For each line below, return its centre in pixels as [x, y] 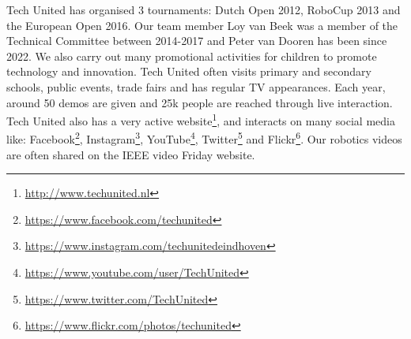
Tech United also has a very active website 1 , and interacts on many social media [201, 119]
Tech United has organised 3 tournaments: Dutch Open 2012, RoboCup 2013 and [204, 9]
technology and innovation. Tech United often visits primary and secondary [189, 71]
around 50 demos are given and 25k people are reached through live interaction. [200, 102]
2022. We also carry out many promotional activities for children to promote [192, 56]
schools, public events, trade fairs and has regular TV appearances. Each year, [196, 86]
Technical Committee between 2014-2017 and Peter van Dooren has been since [197, 41]
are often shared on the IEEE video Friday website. [131, 154]
